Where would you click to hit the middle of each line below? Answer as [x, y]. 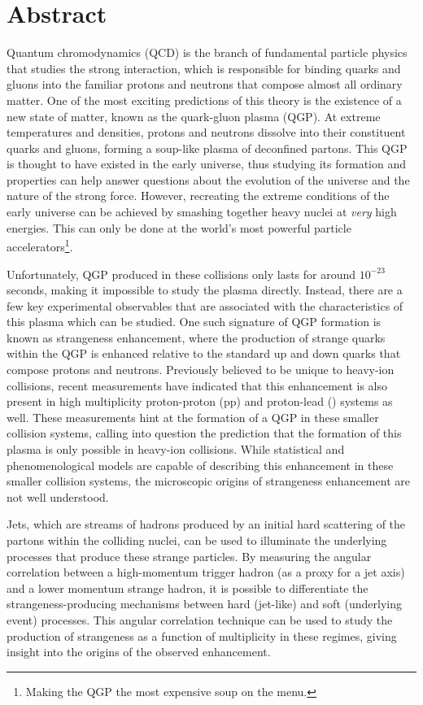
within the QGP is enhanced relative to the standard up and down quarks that [204, 353]
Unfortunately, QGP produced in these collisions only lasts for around [181, 274]
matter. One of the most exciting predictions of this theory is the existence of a [204, 100]
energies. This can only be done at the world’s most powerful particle [179, 227]
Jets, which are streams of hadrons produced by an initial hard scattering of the [206, 524]
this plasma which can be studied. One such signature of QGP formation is [194, 322]
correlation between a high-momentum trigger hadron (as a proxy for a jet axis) [206, 572]
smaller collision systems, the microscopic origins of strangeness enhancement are [208, 481]
